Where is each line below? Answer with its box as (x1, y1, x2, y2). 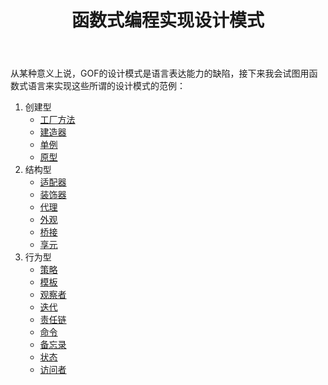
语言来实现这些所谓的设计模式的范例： (27, 80, 186, 92)
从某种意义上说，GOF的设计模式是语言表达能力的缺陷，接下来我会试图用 (10, 67, 310, 80)
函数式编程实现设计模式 (71, 9, 265, 32)
